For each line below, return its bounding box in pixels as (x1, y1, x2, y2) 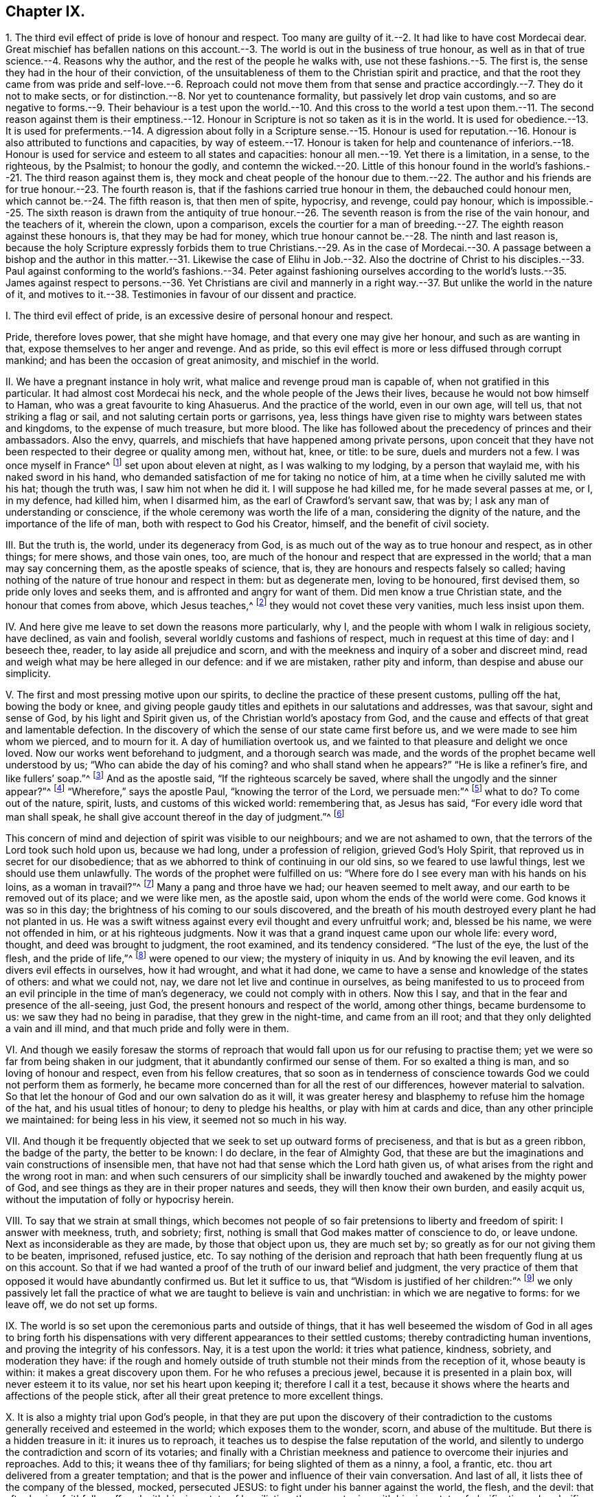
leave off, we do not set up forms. (5, 1298, 158, 1310)
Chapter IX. (5, 3, 85, 20)
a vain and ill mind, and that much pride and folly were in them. (5, 1022, 289, 1035)
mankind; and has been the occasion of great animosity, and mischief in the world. (5, 354, 379, 367)
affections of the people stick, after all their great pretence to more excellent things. (5, 1389, 383, 1402)
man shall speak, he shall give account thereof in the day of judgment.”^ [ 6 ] (5, 809, 345, 823)
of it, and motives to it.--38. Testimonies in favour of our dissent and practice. (5, 288, 356, 301)
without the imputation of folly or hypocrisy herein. (5, 1193, 234, 1206)
